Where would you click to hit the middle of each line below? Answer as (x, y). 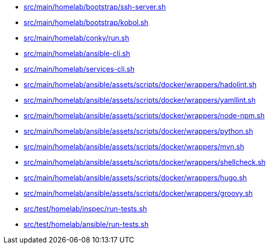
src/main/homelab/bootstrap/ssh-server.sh (95, 7)
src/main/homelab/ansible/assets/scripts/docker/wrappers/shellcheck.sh (145, 162)
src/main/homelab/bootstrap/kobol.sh (86, 22)
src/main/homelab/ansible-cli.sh (77, 53)
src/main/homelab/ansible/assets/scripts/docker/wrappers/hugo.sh (135, 178)
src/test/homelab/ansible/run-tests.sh (86, 224)
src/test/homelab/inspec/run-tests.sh (85, 209)
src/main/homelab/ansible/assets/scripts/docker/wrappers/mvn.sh (134, 147)
